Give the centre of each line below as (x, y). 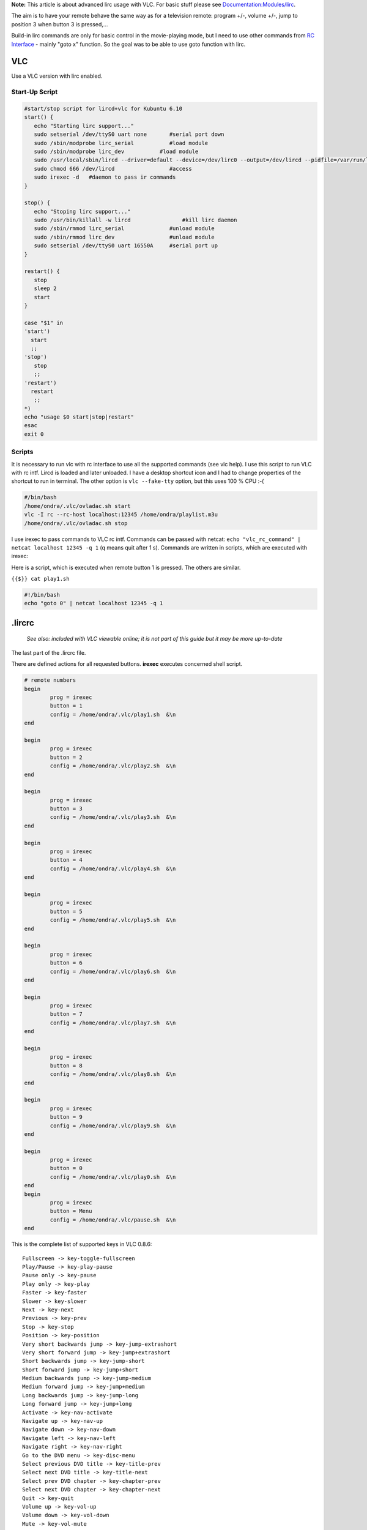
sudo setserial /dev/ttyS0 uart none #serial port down (129, 134)
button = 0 (66, 1168)
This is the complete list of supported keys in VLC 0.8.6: (82, 1244)
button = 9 (66, 1117)
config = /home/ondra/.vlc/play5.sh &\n (113, 920)
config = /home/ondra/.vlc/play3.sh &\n (113, 817)
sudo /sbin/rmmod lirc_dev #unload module (124, 237)
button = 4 (66, 860)
